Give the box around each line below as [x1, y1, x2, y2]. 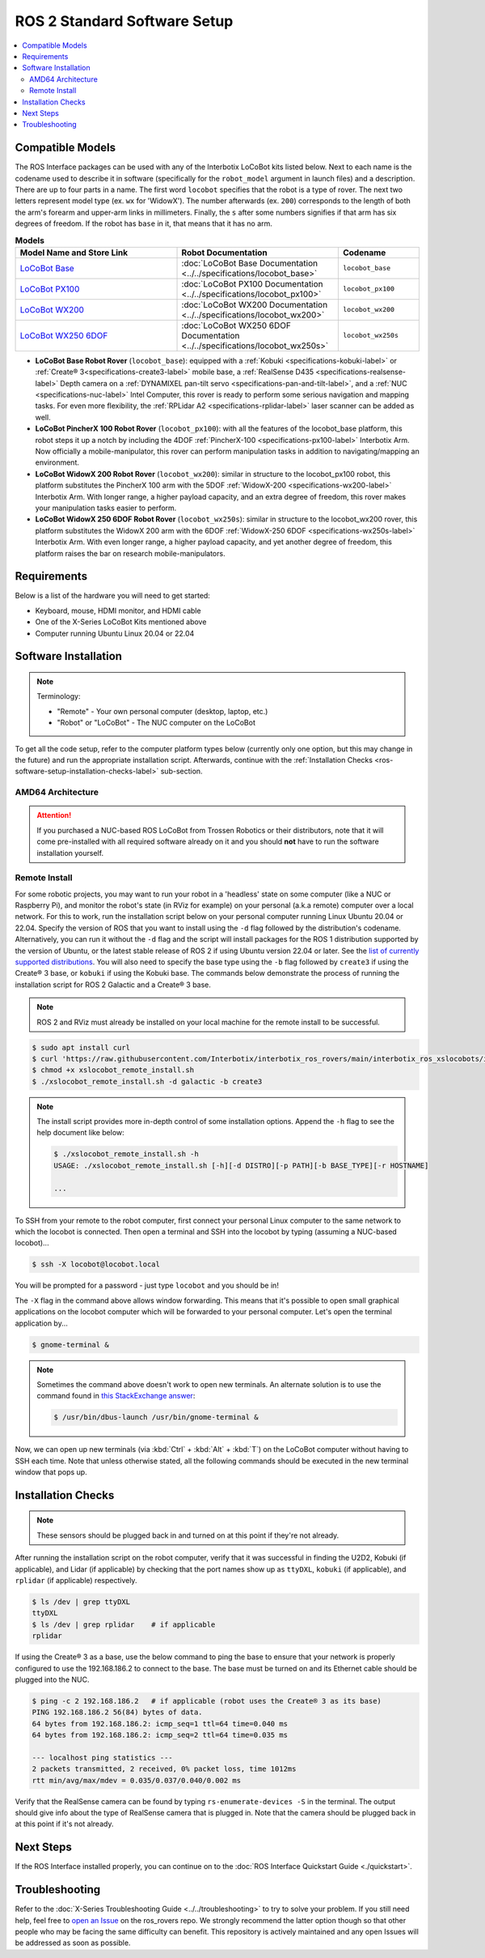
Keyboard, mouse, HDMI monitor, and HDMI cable [35, 606, 201, 615]
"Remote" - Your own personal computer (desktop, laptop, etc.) [57, 706, 268, 716]
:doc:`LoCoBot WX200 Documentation [181, 299, 328, 310]
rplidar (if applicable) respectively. [15, 1576, 137, 1585]
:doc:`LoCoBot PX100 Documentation [181, 278, 323, 289]
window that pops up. [15, 1467, 88, 1477]
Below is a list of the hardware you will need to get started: [15, 591, 210, 601]
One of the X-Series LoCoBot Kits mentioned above [35, 617, 207, 627]
